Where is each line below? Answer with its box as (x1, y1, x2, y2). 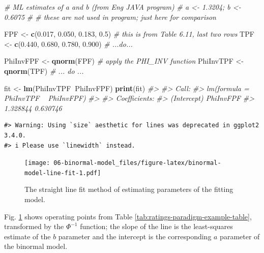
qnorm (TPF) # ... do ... (4, 65, 84, 76)
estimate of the (4, 231, 51, 241)
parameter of (220, 231, 260, 241)
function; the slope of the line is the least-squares (80, 221, 233, 232)
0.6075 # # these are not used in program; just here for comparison (4, 11, 216, 22)
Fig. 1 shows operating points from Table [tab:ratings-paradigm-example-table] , (4, 211, 252, 221)
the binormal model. (4, 241, 68, 251)
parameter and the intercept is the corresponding (58, 231, 212, 241)
